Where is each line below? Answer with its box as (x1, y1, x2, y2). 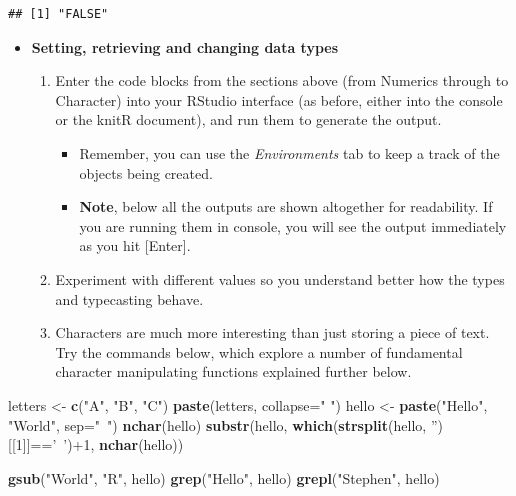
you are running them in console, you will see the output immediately (79, 215, 507, 236)
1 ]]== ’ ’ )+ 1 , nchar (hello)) (15, 434, 184, 455)
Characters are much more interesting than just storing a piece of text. (55, 322, 490, 343)
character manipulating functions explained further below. (55, 361, 412, 382)
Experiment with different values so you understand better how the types (55, 268, 505, 289)
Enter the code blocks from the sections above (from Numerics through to (55, 70, 509, 91)
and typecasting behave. (55, 288, 204, 309)
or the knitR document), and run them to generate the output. (55, 109, 442, 130)
